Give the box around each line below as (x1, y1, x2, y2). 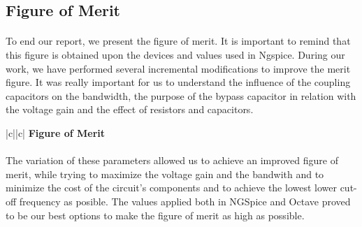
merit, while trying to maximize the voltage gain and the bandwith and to (6, 166, 324, 181)
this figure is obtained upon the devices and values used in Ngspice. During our (6, 47, 345, 61)
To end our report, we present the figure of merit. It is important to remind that (6, 34, 351, 48)
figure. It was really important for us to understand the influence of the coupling (6, 75, 351, 89)
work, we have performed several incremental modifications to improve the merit (6, 61, 351, 75)
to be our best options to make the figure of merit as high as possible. (6, 207, 305, 222)
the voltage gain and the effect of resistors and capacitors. (6, 102, 254, 117)
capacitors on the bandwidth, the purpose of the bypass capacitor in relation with (6, 88, 356, 103)
